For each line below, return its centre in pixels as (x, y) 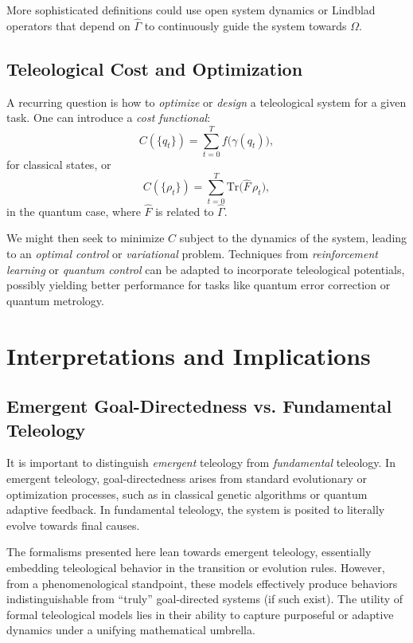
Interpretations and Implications (189, 355)
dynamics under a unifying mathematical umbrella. (131, 630)
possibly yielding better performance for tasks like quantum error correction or (199, 285)
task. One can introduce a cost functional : (109, 118)
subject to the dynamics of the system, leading (293, 238)
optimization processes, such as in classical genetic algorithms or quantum (187, 494)
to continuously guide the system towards (245, 25)
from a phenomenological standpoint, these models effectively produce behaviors (202, 583)
